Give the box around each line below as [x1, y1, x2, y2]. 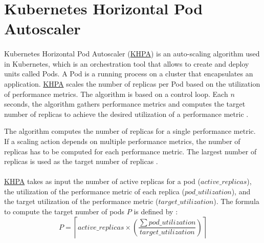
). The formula [213, 196, 259, 207]
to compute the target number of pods [4, 206, 125, 217]
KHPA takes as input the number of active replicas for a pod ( [4, 176, 201, 187]
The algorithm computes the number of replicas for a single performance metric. [4, 126, 256, 136]
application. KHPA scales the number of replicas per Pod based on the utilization [4, 78, 260, 89]
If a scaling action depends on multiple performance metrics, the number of [4, 135, 240, 146]
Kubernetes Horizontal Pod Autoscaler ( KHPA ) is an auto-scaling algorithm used [4, 48, 260, 59]
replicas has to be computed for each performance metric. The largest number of [4, 146, 257, 156]
